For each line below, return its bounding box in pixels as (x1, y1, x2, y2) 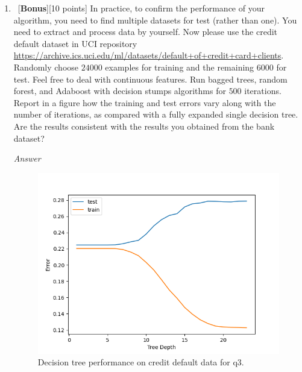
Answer (13, 152, 41, 165)
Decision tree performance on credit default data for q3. (37, 356, 244, 368)
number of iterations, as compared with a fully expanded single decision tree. (13, 108, 298, 121)
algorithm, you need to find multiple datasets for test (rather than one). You (13, 13, 297, 26)
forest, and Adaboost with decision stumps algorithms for (13, 84, 226, 97)
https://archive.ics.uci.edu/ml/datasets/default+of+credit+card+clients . (13, 49, 284, 61)
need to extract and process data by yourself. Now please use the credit (13, 25, 278, 38)
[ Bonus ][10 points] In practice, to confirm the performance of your (17, 2, 265, 14)
